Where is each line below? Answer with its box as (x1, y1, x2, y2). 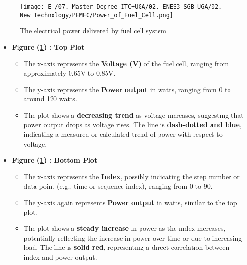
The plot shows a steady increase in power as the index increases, (23, 223, 226, 233)
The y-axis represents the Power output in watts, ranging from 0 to (23, 84, 231, 94)
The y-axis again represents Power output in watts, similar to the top (23, 197, 237, 208)
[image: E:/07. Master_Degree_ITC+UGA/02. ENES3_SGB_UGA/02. (20, 3, 222, 10)
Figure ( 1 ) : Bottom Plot (12, 155, 98, 165)
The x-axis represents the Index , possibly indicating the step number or (23, 171, 240, 181)
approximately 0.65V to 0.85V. (23, 68, 116, 78)
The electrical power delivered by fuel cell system (20, 25, 166, 36)
